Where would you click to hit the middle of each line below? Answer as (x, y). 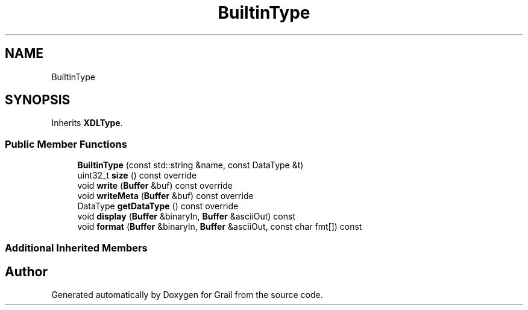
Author (26, 271)
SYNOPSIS (38, 100)
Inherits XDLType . (87, 123)
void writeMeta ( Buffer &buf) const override (165, 196)
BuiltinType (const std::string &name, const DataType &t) (190, 165)
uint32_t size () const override (137, 176)
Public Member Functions (66, 144)
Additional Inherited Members (76, 248)
